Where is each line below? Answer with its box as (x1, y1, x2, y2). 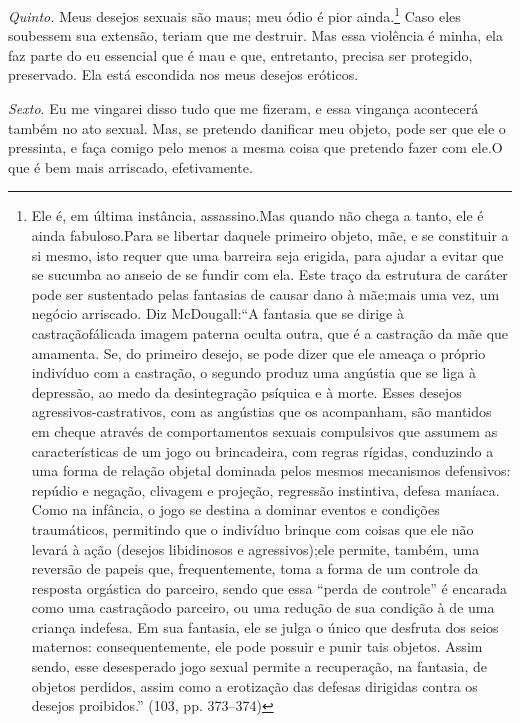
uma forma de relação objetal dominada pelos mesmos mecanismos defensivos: (31, 460, 511, 481)
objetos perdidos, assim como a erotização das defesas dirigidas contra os (31, 675, 478, 696)
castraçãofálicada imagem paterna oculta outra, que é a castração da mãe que (31, 322, 509, 343)
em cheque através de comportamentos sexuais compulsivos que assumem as (31, 420, 498, 441)
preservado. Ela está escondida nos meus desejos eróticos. (8, 64, 359, 85)
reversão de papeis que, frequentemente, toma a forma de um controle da (31, 558, 479, 579)
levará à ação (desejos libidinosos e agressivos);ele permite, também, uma (31, 538, 480, 559)
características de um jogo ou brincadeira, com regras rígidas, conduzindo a (31, 440, 494, 461)
